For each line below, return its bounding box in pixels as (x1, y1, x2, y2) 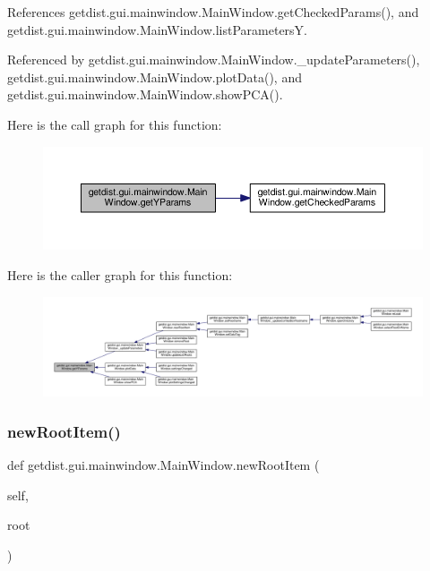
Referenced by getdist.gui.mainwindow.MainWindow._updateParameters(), (7, 50, 420, 69)
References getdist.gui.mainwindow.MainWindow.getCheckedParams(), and (7, 3, 419, 21)
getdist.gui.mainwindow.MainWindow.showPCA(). (7, 85, 283, 104)
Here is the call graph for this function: (7, 115, 222, 133)
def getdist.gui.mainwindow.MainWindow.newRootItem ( (7, 456, 320, 474)
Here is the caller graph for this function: (7, 265, 233, 284)
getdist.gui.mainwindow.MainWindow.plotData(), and (7, 67, 302, 86)
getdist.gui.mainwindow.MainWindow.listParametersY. (7, 20, 308, 38)
